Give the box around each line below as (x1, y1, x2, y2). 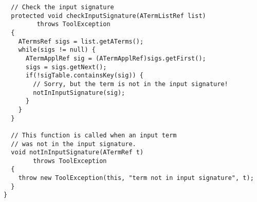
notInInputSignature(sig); (33, 89, 125, 96)
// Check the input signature (11, 4, 114, 11)
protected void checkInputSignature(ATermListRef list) (11, 12, 206, 19)
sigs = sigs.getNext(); (25, 63, 107, 71)
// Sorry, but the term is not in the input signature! (33, 80, 228, 88)
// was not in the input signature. (11, 140, 136, 148)
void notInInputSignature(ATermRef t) (11, 149, 144, 156)
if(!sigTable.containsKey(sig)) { (25, 72, 144, 79)
